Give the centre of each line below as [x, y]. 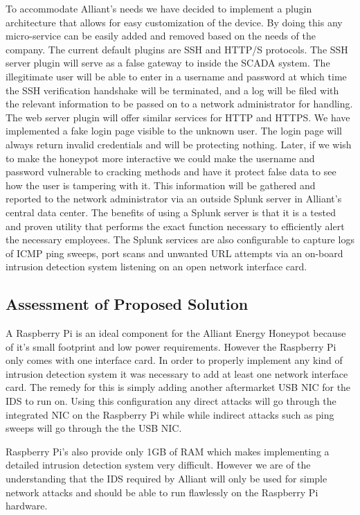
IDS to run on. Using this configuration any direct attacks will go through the [171, 401]
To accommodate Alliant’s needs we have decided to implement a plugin [159, 8]
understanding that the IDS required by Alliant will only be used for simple [166, 479]
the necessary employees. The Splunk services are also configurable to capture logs [180, 239]
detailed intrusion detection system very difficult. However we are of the [158, 465]
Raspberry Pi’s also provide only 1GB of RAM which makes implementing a [168, 451]
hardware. [27, 506]
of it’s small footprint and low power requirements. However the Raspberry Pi [171, 346]
